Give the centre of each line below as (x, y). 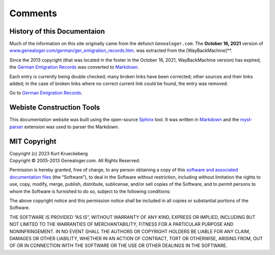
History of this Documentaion (57, 31)
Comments (33, 13)
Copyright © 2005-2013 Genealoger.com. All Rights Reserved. (75, 161)
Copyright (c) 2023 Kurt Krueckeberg (49, 153)
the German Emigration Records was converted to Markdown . (74, 67)
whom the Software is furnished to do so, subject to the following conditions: (90, 191)
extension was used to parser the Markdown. (72, 127)
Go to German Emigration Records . (46, 93)
